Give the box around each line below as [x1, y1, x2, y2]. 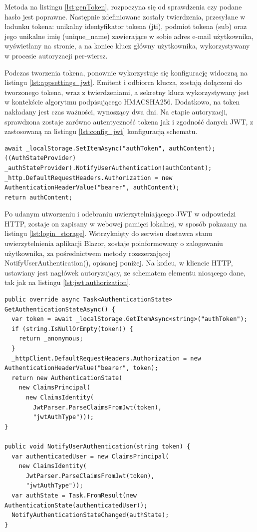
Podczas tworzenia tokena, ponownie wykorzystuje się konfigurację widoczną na [4, 67, 248, 77]
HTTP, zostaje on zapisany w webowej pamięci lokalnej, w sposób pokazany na [4, 218, 247, 228]
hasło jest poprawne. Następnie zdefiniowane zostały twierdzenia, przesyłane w [4, 11, 246, 21]
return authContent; [4, 193, 73, 201]
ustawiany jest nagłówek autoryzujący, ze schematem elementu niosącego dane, [4, 267, 246, 277]
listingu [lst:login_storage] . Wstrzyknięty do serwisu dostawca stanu [4, 228, 213, 238]
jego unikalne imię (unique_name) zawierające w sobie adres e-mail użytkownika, [4, 30, 254, 41]
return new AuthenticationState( [11, 374, 123, 381]
